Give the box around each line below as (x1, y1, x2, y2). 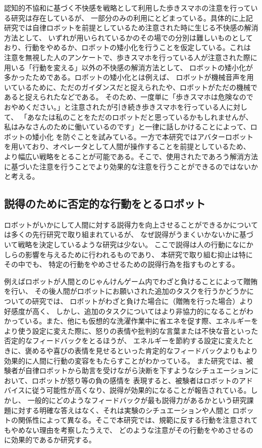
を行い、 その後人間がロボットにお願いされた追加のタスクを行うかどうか (4, 286, 247, 296)
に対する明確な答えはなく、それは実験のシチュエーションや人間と (11, 405, 230, 415)
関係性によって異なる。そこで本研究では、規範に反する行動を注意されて (18, 415, 258, 425)
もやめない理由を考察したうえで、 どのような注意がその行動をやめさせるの (4, 424, 253, 435)
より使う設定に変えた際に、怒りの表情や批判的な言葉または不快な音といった (4, 325, 258, 336)
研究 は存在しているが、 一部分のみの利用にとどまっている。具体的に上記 (11, 12, 253, 23)
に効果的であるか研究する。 (4, 434, 96, 445)
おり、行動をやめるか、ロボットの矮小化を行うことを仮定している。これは (4, 42, 251, 53)
